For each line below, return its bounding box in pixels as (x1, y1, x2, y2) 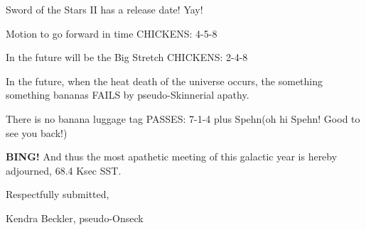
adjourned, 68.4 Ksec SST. (6, 163, 122, 177)
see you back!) (6, 125, 68, 140)
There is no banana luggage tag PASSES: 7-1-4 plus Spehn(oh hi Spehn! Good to (6, 111, 360, 126)
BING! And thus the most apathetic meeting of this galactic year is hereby (6, 149, 338, 164)
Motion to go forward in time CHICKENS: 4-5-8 (6, 26, 217, 40)
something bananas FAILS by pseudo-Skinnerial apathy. (6, 87, 249, 102)
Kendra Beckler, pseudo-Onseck (6, 210, 144, 225)
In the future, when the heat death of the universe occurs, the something (6, 73, 323, 88)
